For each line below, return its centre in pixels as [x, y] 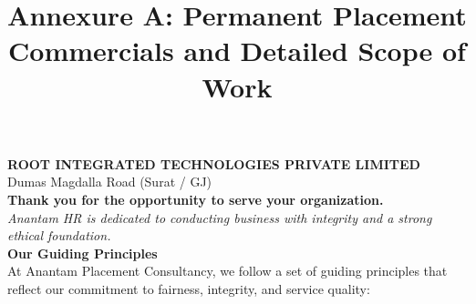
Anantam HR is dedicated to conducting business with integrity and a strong [220, 217]
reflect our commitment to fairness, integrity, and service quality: [189, 288]
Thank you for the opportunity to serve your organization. [196, 199]
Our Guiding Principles [83, 253]
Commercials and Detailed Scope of [237, 51]
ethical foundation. [59, 235]
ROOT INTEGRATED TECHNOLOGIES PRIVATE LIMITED [214, 163]
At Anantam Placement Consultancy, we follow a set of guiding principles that [228, 271]
